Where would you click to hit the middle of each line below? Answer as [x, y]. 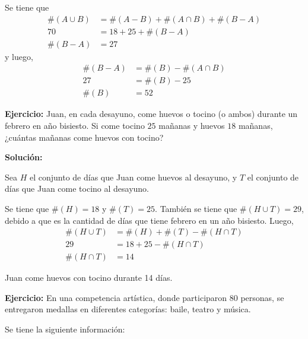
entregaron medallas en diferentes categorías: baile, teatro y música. [128, 309]
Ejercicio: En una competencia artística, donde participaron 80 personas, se [145, 297]
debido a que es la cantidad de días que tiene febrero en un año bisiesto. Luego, [149, 220]
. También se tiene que [196, 208]
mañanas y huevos [192, 125]
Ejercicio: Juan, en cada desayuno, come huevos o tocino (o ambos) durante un [151, 114]
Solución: [24, 157]
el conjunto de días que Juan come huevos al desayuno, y [133, 177]
